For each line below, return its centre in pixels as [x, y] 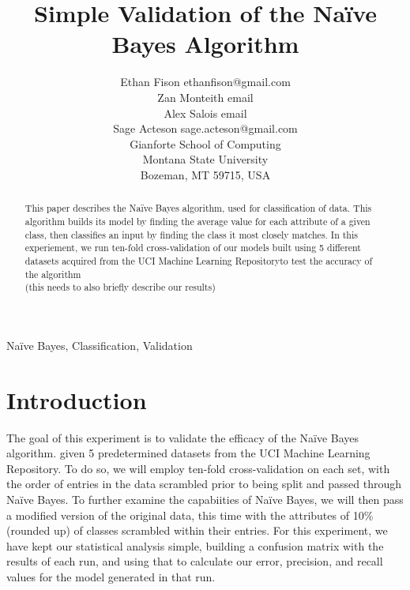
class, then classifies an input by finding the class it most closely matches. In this [191, 234]
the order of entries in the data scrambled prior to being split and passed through [204, 484]
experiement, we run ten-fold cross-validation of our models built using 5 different [193, 248]
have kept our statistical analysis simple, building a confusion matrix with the [195, 545]
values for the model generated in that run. [111, 576]
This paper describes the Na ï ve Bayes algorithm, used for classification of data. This [198, 208]
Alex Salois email [205, 113]
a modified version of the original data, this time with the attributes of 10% [190, 515]
